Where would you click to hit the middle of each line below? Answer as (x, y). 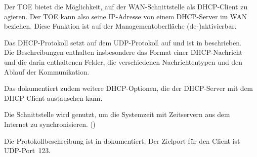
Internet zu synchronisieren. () (50, 124)
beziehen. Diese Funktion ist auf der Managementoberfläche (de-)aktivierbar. (120, 26)
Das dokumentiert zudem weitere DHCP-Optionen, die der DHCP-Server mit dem (128, 88)
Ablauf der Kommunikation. (47, 71)
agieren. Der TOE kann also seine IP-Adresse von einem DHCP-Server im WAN (126, 16)
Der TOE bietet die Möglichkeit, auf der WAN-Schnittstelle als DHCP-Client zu (126, 6)
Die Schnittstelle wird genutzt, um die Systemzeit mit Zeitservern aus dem (117, 114)
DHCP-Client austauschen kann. (53, 98)
